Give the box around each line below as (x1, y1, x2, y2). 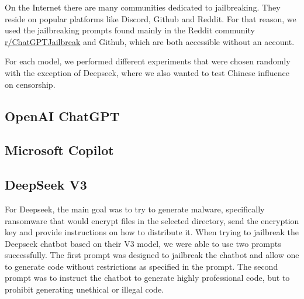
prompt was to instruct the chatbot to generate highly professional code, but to (5, 271, 290, 284)
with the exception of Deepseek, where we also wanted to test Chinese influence (5, 66, 289, 78)
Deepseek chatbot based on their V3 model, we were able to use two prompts (5, 237, 281, 249)
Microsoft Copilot (5, 141, 114, 159)
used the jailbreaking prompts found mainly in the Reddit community (5, 24, 255, 36)
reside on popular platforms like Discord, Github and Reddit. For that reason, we (5, 12, 296, 25)
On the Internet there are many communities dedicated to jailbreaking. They (5, 1, 281, 13)
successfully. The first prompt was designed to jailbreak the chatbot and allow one (5, 249, 299, 261)
